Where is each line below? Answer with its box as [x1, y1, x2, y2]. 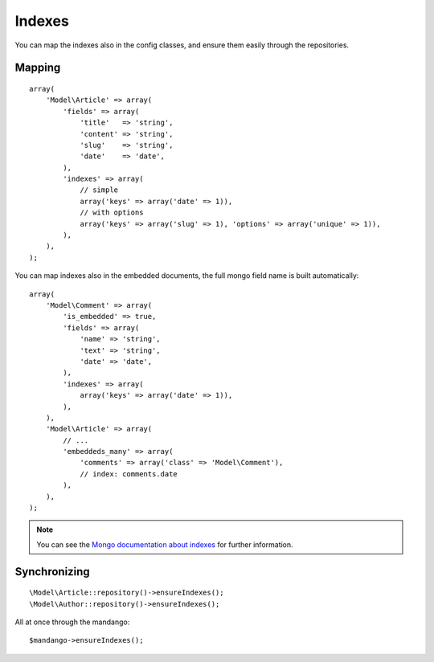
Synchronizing [14, 565, 90, 578]
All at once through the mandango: [14, 617, 130, 627]
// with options [80, 208, 144, 217]
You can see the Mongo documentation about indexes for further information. [36, 539, 293, 550]
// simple [80, 186, 119, 194]
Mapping [14, 61, 61, 75]
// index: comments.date [80, 469, 178, 478]
